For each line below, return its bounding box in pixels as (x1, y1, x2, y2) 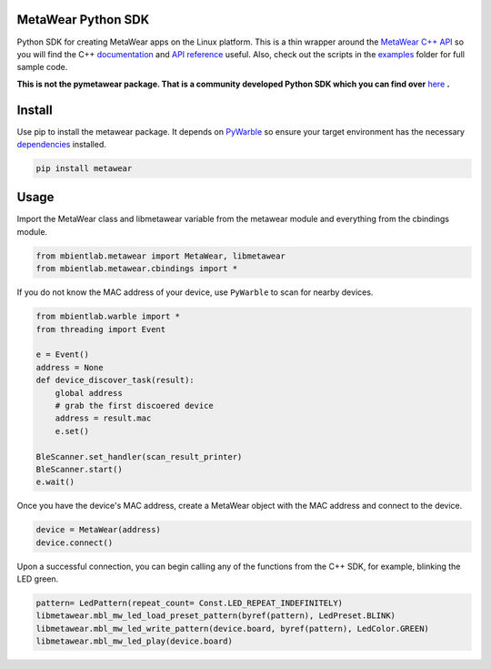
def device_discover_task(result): (35, 375, 195, 386)
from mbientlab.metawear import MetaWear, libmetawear (35, 250, 286, 261)
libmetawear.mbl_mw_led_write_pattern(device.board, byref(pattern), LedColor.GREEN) (35, 623, 429, 634)
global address (55, 388, 123, 398)
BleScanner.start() (35, 464, 123, 474)
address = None (35, 362, 104, 372)
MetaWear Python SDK (16, 12, 150, 27)
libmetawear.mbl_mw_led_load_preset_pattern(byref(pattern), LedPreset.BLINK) (35, 611, 396, 621)
